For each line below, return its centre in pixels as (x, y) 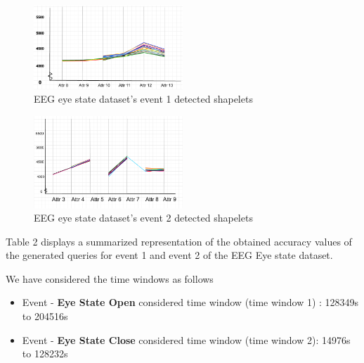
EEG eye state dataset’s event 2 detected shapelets (143, 218)
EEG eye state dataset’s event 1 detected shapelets (143, 99)
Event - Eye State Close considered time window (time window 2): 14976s (186, 339)
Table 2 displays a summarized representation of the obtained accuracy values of (179, 241)
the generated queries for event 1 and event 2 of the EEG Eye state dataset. (169, 255)
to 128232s (45, 354)
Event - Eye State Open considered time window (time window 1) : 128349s (190, 302)
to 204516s (45, 316)
